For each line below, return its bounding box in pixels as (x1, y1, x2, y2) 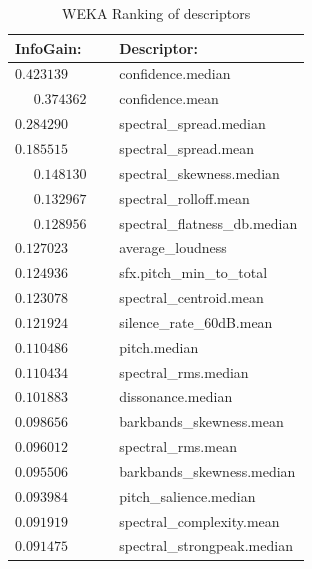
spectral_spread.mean (119, 137, 255, 158)
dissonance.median (119, 386, 233, 407)
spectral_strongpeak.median (119, 535, 293, 556)
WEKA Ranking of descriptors (62, 3, 251, 23)
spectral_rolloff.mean (119, 187, 250, 208)
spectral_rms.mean (119, 436, 237, 457)
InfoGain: (15, 37, 82, 58)
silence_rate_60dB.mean (119, 311, 273, 332)
